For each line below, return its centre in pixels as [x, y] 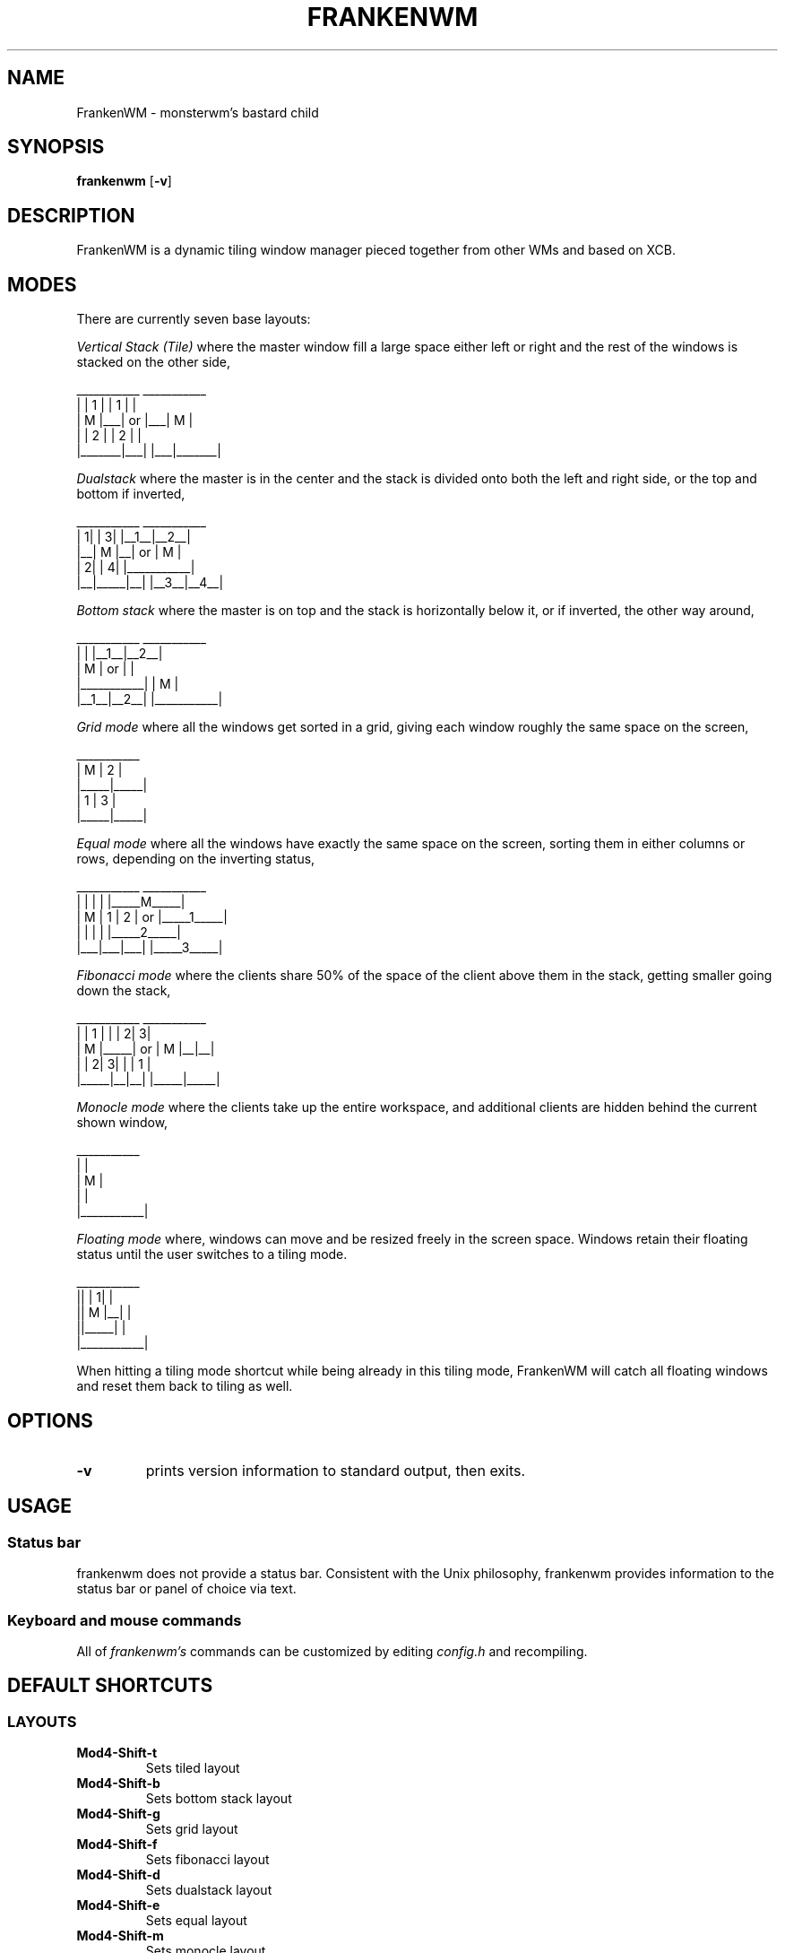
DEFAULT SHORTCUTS [110, 1686]
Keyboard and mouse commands [125, 1620]
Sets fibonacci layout [207, 1860]
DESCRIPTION [71, 215]
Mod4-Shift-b [118, 1784]
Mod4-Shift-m [120, 1936]
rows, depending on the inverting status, [196, 859]
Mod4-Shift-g [118, 1814]
